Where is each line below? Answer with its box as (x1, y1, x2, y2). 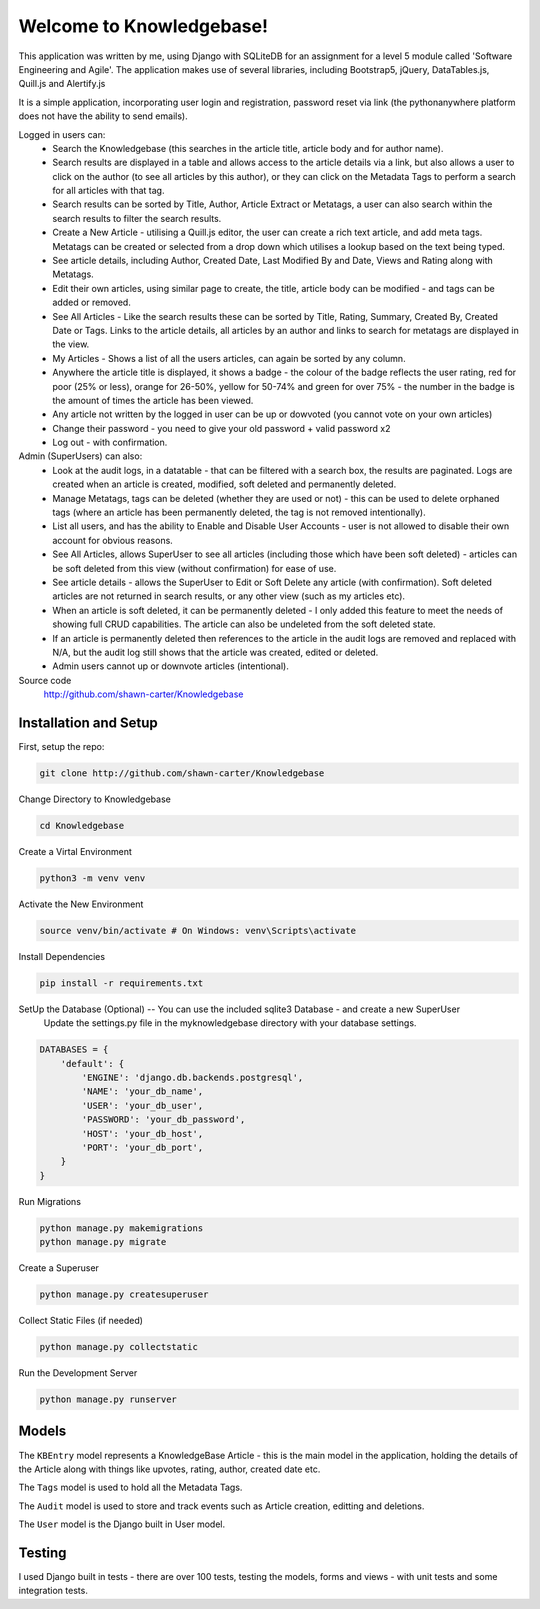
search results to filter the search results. (52, 212, 222, 224)
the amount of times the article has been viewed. (52, 394, 254, 406)
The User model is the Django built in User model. (18, 1518, 225, 1530)
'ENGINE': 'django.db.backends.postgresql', (81, 1072, 304, 1084)
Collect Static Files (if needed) (18, 1315, 144, 1327)
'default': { (60, 1058, 125, 1069)
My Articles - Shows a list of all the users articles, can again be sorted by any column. (52, 352, 406, 364)
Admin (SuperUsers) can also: (18, 450, 143, 462)
